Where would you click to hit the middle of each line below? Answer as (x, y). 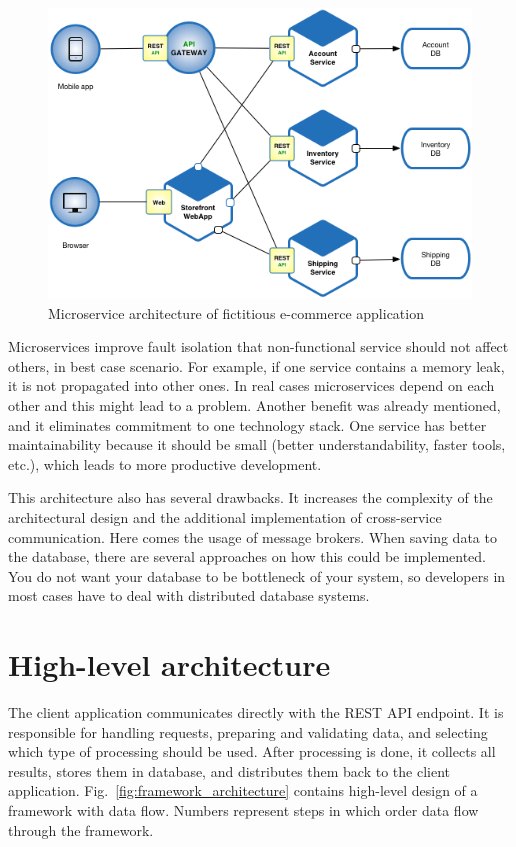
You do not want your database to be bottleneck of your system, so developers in (257, 575)
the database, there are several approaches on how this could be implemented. (247, 556)
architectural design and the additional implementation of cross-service (225, 516)
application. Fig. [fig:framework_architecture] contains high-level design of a (243, 790)
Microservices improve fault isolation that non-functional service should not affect (258, 346)
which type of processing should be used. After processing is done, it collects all (252, 751)
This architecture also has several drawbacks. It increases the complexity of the (250, 497)
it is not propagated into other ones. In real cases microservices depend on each (251, 385)
